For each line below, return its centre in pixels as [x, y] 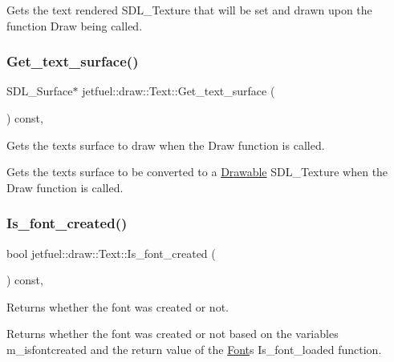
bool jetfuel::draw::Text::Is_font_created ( [111, 253]
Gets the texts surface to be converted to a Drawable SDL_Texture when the [197, 172]
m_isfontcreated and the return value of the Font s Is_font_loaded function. [194, 349]
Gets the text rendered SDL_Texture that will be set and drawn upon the [189, 10]
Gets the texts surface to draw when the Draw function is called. [166, 145]
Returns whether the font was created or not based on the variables [173, 334]
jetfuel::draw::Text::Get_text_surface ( [179, 91]
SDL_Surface [40, 91]
